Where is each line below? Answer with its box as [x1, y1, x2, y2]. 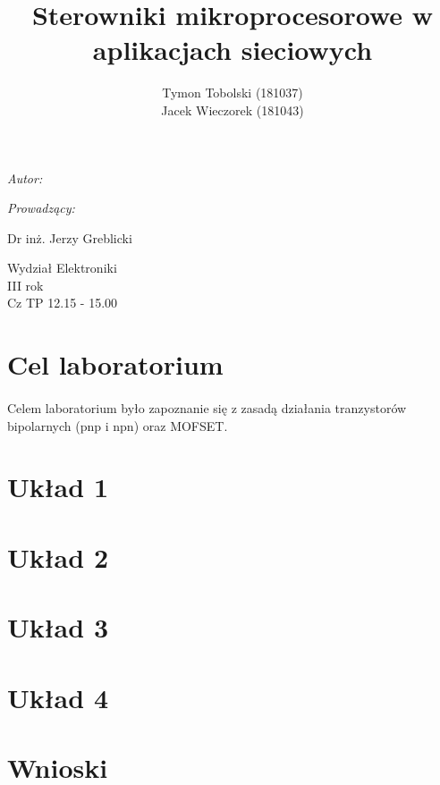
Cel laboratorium [7, 346, 224, 383]
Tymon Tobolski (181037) [162, 83, 303, 102]
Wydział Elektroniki [7, 258, 117, 277]
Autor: [7, 168, 43, 187]
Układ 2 [7, 538, 108, 575]
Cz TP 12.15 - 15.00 [7, 293, 118, 312]
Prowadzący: [7, 198, 75, 217]
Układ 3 [7, 609, 108, 646]
